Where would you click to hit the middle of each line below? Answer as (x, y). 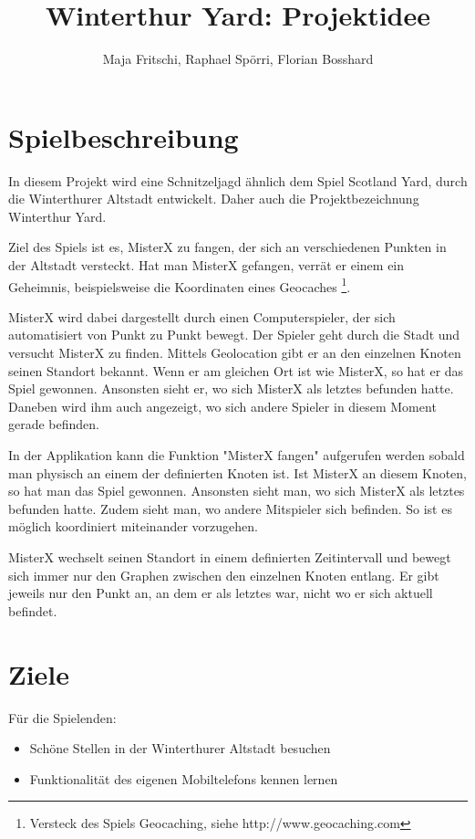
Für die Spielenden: (62, 717)
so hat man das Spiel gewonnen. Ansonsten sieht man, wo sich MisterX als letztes (237, 491)
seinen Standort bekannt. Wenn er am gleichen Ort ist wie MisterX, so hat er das (236, 370)
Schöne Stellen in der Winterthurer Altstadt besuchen (180, 748)
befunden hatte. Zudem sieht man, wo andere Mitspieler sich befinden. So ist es (230, 508)
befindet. (33, 610)
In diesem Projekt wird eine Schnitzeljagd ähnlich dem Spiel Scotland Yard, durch (238, 180)
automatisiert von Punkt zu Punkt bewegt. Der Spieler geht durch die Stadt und (234, 335)
